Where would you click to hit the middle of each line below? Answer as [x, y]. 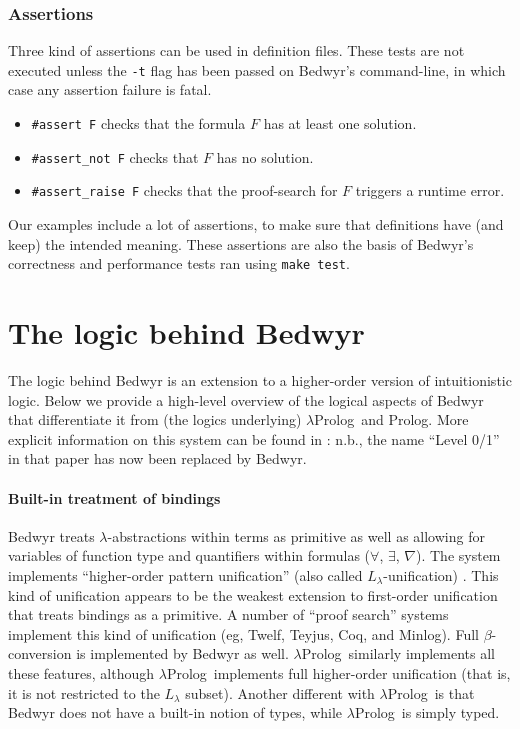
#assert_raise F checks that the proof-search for [184, 190]
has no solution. [265, 156]
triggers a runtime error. [430, 190]
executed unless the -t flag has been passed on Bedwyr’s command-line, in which [257, 69]
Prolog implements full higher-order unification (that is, [338, 672]
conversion [40, 653]
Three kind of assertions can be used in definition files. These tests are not [236, 50]
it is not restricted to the [84, 692]
